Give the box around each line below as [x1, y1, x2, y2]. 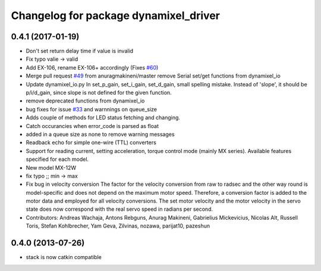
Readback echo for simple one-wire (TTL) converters [26, 139, 157, 146]
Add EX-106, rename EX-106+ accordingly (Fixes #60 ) [26, 64, 159, 71]
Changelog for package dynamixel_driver [11, 9, 220, 22]
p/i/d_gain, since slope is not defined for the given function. [26, 89, 172, 96]
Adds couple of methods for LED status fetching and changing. [26, 114, 181, 122]
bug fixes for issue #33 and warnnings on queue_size [26, 105, 158, 113]
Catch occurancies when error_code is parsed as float [26, 122, 159, 129]
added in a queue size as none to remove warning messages [26, 130, 175, 138]
